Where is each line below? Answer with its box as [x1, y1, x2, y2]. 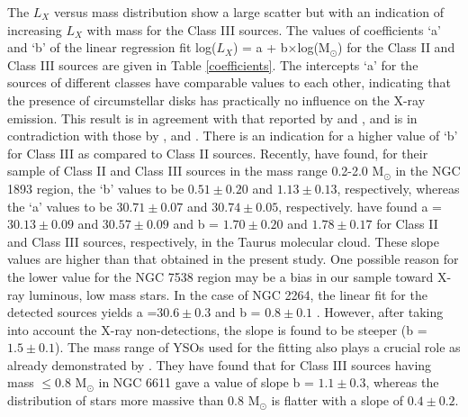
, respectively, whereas [337, 178, 460, 197]
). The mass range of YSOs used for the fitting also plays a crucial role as [54, 338, 461, 357]
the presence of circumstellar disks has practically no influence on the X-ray [7, 90, 426, 109]
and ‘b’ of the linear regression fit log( [7, 38, 217, 57]
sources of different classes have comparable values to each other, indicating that [7, 73, 451, 92]
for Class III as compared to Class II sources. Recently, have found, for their [7, 143, 428, 162]
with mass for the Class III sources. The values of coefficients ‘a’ [86, 20, 441, 39]
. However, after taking [316, 303, 444, 322]
